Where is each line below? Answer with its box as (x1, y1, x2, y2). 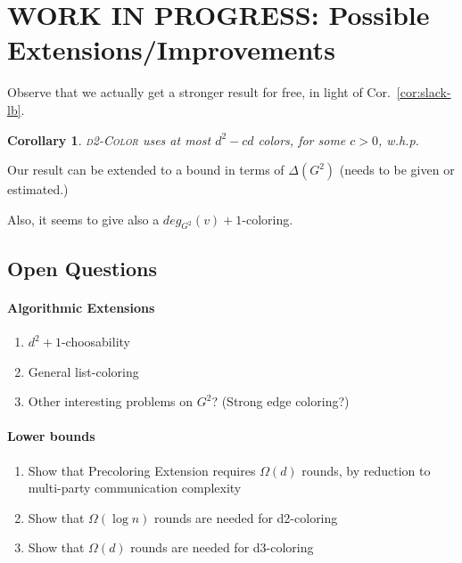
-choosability (61, 332, 130, 351)
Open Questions (7, 254, 158, 281)
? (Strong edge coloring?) (211, 392, 350, 411)
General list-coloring (28, 362, 139, 380)
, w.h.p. (378, 130, 419, 149)
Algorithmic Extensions (7, 298, 155, 316)
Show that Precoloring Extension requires (28, 461, 256, 479)
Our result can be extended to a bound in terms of (7, 160, 285, 179)
